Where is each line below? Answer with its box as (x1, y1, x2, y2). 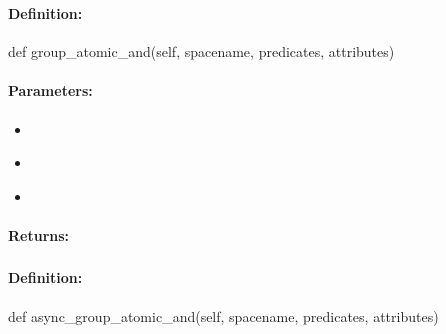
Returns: (8, 224, 70, 245)
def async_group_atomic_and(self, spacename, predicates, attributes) (8, 305, 439, 326)
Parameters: (8, 80, 93, 101)
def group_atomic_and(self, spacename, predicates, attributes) (8, 41, 395, 62)
